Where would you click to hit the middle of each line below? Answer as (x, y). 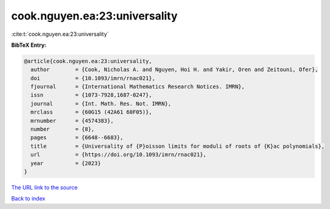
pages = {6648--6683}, (77, 138)
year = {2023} (66, 163)
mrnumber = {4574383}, (72, 121)
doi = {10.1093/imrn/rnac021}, (93, 78)
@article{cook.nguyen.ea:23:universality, (88, 61)
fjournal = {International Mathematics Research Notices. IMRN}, (138, 87)
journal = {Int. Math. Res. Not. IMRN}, (101, 104)
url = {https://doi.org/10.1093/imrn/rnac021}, (119, 155)
